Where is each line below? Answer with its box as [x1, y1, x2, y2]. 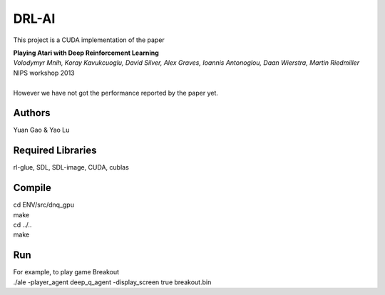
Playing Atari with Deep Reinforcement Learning [13, 48, 160, 57]
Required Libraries [13, 145, 97, 157]
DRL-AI [13, 11, 56, 26]
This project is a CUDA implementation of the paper [13, 36, 165, 44]
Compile [13, 182, 51, 194]
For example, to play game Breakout [13, 268, 120, 276]
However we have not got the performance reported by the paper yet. [13, 88, 219, 97]
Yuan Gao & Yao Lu [13, 125, 70, 135]
